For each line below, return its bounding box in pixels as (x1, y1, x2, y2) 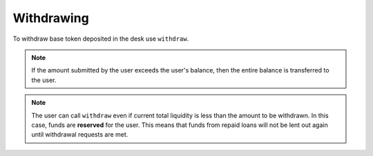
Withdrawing (12, 10, 89, 26)
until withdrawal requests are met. (31, 130, 128, 139)
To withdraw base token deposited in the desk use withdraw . (12, 35, 189, 43)
